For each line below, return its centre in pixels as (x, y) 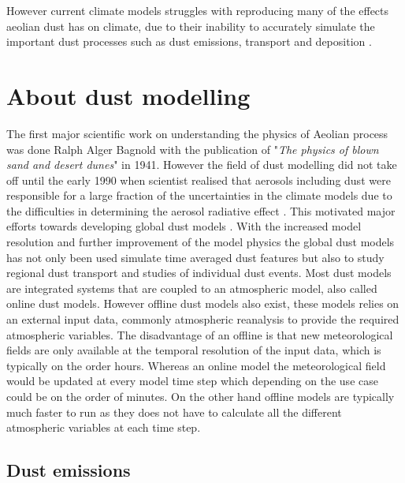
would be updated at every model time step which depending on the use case (192, 381)
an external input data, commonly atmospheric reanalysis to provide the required (203, 319)
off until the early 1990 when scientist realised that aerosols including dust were (199, 180)
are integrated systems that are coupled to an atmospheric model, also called (192, 288)
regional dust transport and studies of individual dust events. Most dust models (199, 273)
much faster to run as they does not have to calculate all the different (174, 412)
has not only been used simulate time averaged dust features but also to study (195, 257)
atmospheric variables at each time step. (104, 427)
